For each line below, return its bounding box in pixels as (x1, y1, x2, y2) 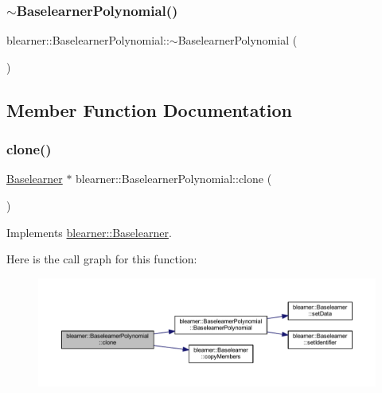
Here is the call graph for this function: (6, 251, 197, 267)
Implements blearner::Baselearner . (6, 224, 172, 240)
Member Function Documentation (6, 97, 293, 122)
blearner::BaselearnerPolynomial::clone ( (76, 170, 272, 187)
